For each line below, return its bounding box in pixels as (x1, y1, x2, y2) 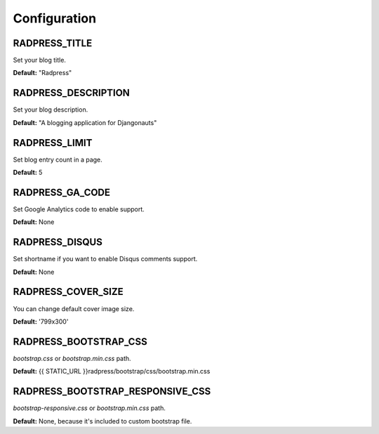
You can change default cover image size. (13, 304, 135, 313)
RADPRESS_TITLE (13, 37, 93, 49)
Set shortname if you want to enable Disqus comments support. (13, 255, 198, 263)
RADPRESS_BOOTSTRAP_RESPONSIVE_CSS (13, 386, 211, 397)
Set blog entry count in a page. (13, 155, 103, 164)
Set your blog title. (13, 56, 67, 65)
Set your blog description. (13, 105, 88, 114)
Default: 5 (13, 169, 43, 177)
